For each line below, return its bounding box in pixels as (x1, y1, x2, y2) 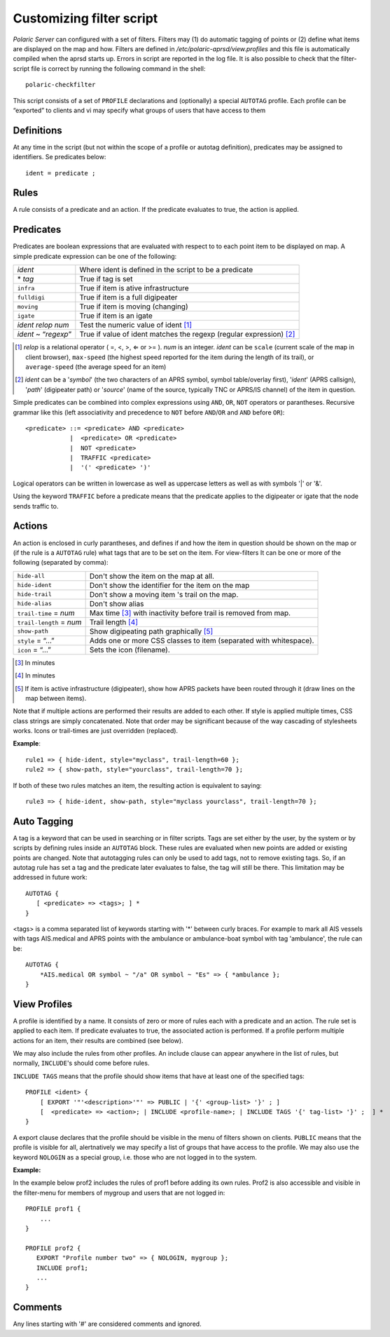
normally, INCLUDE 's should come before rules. (13, 1059, 150, 1068)
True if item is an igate (79, 311, 153, 321)
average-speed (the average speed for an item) (25, 362, 167, 371)
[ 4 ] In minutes (15, 671, 55, 680)
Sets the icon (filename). (89, 645, 171, 654)
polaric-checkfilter (25, 81, 96, 89)
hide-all (17, 572, 46, 580)
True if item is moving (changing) (79, 302, 188, 311)
